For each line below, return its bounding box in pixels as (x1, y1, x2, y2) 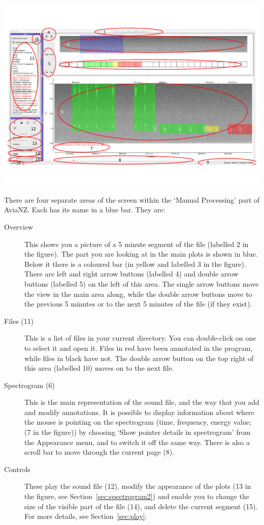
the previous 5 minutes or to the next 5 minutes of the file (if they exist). (24, 298, 252, 309)
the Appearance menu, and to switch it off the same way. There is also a (24, 436, 250, 447)
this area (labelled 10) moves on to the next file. (24, 363, 174, 373)
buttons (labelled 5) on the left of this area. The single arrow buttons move (24, 278, 259, 289)
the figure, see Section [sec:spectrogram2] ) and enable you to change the (24, 491, 249, 502)
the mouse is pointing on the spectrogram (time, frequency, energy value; (24, 417, 252, 427)
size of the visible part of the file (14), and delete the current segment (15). (24, 501, 258, 511)
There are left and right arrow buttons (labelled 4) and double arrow (24, 268, 239, 279)
